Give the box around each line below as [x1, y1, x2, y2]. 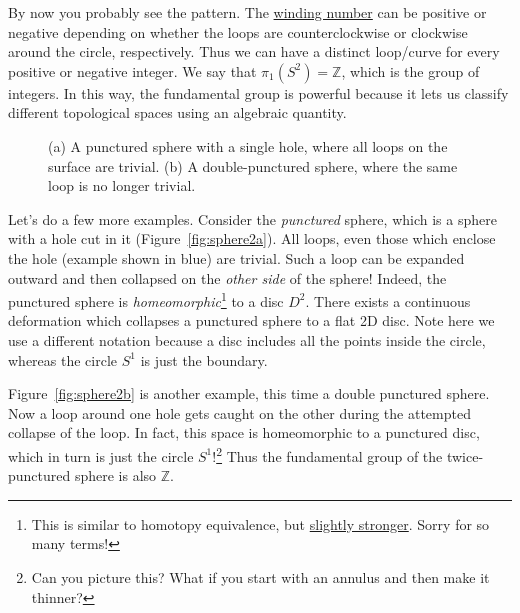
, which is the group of [341, 60, 480, 81]
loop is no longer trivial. [48, 175, 196, 196]
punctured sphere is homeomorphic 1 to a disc [8, 288, 284, 311]
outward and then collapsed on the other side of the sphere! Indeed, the [8, 267, 447, 288]
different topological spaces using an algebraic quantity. [8, 102, 347, 123]
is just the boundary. [140, 349, 268, 370]
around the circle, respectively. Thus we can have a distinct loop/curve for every [8, 41, 500, 62]
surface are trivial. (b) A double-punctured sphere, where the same [48, 155, 458, 176]
